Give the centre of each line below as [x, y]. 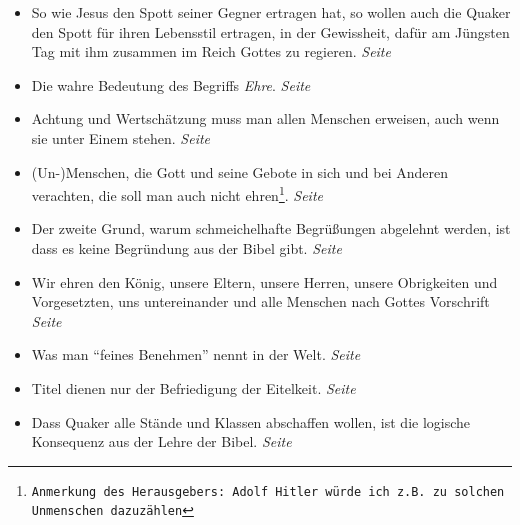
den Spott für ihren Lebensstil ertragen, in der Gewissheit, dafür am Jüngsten [270, 31]
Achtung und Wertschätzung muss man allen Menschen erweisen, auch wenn [265, 118]
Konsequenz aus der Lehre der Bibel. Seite [161, 441]
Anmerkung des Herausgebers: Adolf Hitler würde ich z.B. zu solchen [268, 491]
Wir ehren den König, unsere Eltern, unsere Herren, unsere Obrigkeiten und [264, 281]
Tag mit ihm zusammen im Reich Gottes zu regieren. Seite [211, 51]
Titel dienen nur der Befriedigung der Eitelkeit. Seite [193, 387]
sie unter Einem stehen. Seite [121, 137]
